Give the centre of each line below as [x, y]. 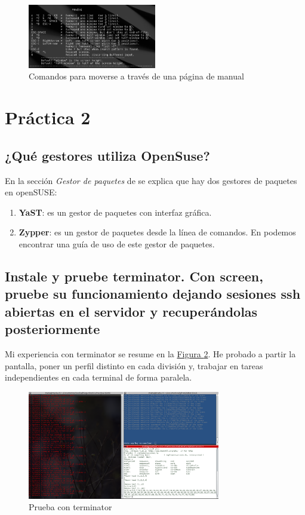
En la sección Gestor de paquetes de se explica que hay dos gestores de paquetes [151, 180]
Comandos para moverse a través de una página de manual [136, 76]
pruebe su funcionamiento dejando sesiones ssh [153, 294]
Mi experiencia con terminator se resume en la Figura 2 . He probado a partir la [150, 353]
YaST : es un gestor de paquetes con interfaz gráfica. [115, 212]
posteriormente [53, 329]
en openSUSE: [31, 192]
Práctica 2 [48, 117]
